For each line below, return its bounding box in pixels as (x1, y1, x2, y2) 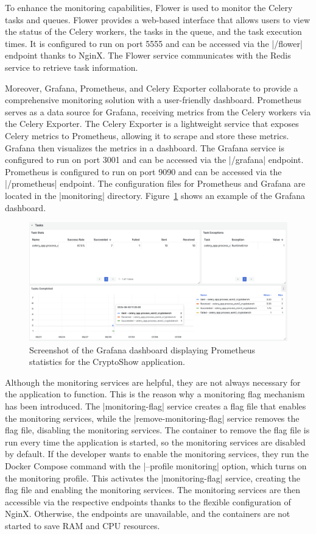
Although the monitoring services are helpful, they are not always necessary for (5, 375, 301, 388)
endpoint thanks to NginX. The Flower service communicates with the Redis (5, 49, 291, 62)
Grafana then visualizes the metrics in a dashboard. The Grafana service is (5, 141, 284, 154)
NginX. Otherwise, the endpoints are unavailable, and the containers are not (5, 507, 290, 520)
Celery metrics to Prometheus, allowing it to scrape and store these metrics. (5, 129, 289, 142)
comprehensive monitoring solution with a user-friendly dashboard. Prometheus (5, 93, 301, 106)
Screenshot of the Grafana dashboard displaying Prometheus (29, 343, 256, 356)
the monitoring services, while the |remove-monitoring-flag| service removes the (5, 411, 300, 424)
